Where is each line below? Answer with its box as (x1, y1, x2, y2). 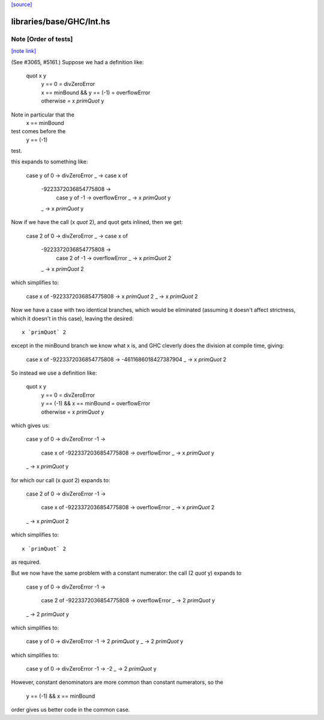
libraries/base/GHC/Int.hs (11, 16, 110, 26)
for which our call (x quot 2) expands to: (11, 476, 110, 483)
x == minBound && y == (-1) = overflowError (41, 89, 151, 96)
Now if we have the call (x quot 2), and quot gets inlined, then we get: (11, 219, 183, 226)
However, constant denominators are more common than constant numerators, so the (11, 679, 223, 686)
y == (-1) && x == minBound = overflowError (41, 400, 151, 407)
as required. (11, 558, 41, 566)
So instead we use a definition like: (11, 369, 97, 377)
